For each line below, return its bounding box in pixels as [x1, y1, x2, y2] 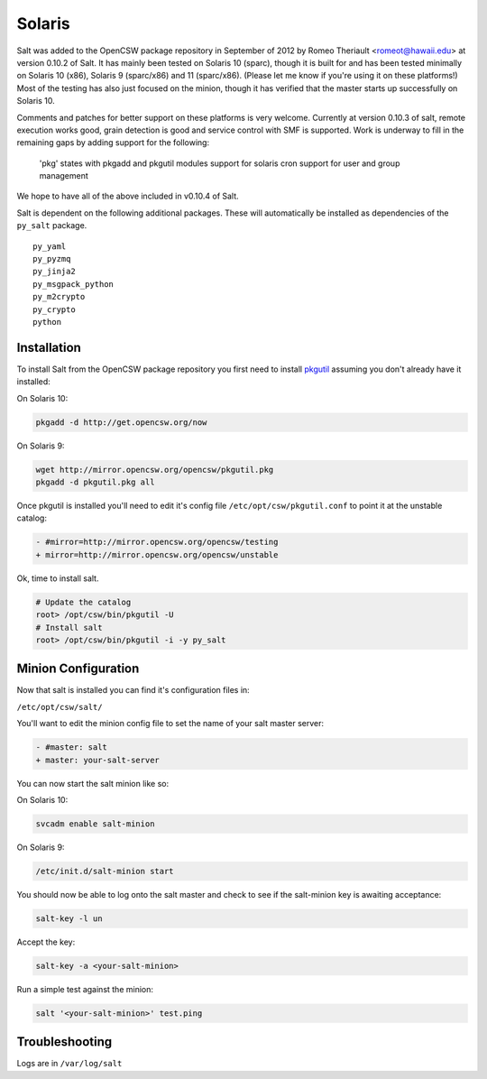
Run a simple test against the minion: [16, 983, 153, 994]
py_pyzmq [32, 254, 71, 264]
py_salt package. [16, 220, 87, 231]
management [39, 171, 89, 181]
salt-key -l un [35, 913, 103, 924]
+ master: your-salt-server [35, 754, 160, 765]
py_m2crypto [32, 291, 86, 302]
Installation [16, 339, 81, 355]
